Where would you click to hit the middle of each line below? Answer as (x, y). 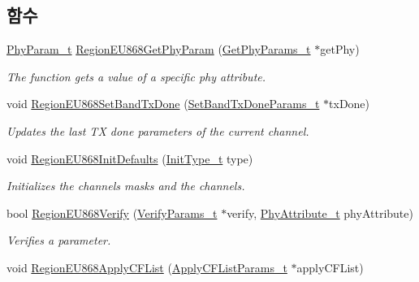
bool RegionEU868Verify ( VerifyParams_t (112, 213)
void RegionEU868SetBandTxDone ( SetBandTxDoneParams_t (163, 104)
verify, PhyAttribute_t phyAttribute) (320, 213)
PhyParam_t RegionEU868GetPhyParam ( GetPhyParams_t (159, 49)
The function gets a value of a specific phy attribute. (136, 76)
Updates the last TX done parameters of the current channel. (158, 130)
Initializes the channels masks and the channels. (126, 186)
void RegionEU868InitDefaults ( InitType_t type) (130, 158)
